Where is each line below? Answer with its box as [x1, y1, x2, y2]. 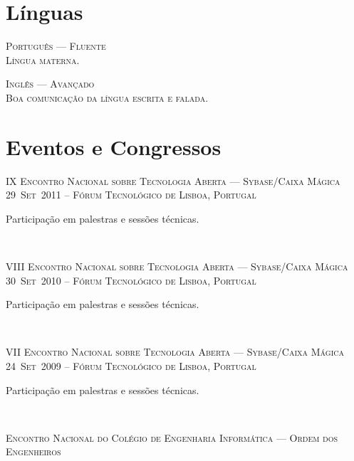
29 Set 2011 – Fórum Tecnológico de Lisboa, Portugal [6, 187, 256, 202]
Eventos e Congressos [6, 132, 222, 161]
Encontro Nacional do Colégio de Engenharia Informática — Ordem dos [6, 430, 338, 445]
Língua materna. [6, 52, 80, 67]
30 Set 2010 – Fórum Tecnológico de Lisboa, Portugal [6, 272, 256, 287]
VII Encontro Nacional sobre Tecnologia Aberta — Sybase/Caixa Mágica [6, 344, 344, 359]
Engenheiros [6, 444, 61, 459]
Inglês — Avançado [6, 76, 95, 91]
